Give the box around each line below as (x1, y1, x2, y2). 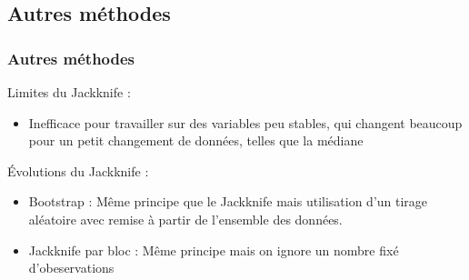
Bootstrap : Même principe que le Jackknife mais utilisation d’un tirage (28, 192, 428, 211)
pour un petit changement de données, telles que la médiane (28, 131, 364, 150)
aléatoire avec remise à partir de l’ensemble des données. (28, 209, 343, 228)
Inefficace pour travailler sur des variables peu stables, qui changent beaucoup (28, 113, 463, 132)
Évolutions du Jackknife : (7, 161, 149, 180)
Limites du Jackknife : (7, 83, 131, 101)
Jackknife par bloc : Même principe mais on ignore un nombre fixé (28, 240, 399, 259)
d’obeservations (28, 258, 115, 277)
